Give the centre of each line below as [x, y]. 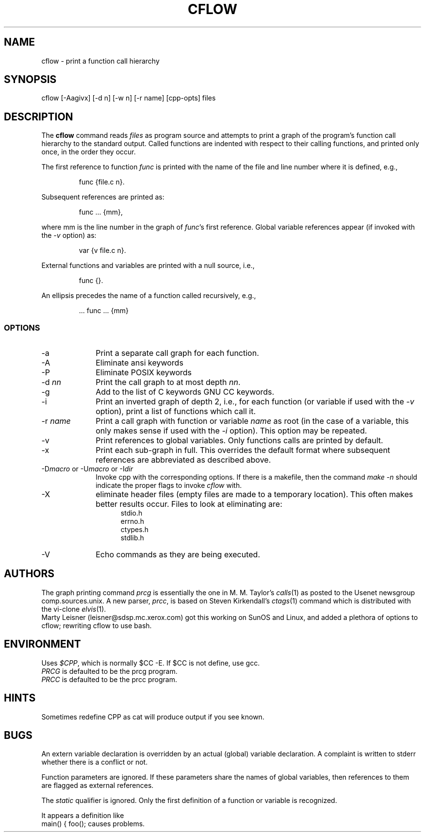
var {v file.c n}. [102, 251]
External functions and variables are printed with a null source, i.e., [148, 266]
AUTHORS [29, 574]
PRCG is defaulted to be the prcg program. [109, 671]
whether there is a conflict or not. [95, 762]
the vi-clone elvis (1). [74, 609]
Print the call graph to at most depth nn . [168, 382]
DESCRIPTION [39, 117]
